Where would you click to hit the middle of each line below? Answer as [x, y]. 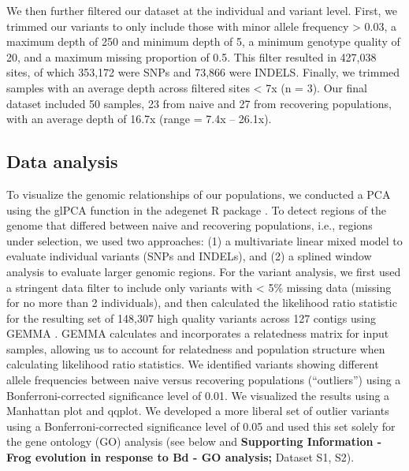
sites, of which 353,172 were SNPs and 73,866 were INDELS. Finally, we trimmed [203, 72]
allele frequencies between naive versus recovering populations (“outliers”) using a [204, 380]
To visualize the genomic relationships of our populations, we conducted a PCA [199, 194]
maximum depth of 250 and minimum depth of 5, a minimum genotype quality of [203, 41]
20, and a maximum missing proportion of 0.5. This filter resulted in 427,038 [191, 56]
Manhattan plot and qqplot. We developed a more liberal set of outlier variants [198, 411]
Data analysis [62, 161]
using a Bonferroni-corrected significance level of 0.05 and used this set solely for [201, 426]
